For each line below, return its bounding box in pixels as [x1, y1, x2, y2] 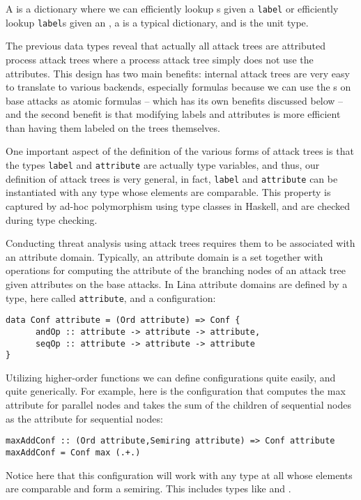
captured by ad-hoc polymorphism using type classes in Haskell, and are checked [6, 198, 351, 213]
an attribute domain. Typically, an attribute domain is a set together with [6, 249, 323, 264]
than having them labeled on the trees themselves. [6, 120, 220, 135]
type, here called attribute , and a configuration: [6, 290, 216, 305]
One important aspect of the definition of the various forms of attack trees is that [6, 144, 354, 158]
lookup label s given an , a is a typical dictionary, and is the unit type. [6, 15, 309, 29]
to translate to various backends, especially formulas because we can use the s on [6, 79, 351, 94]
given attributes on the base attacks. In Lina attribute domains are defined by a [6, 276, 348, 291]
